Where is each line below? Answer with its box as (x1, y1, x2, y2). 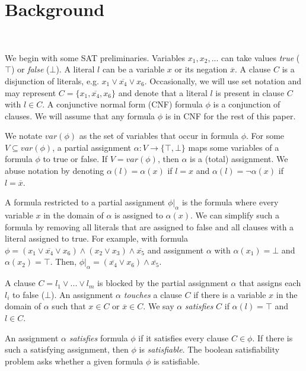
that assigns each (239, 277, 301, 289)
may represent (5, 86, 56, 99)
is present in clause (215, 86, 285, 99)
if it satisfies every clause (138, 331, 229, 344)
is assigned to (114, 209, 163, 221)
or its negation (174, 63, 228, 75)
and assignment (147, 243, 204, 256)
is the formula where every (181, 196, 279, 208)
